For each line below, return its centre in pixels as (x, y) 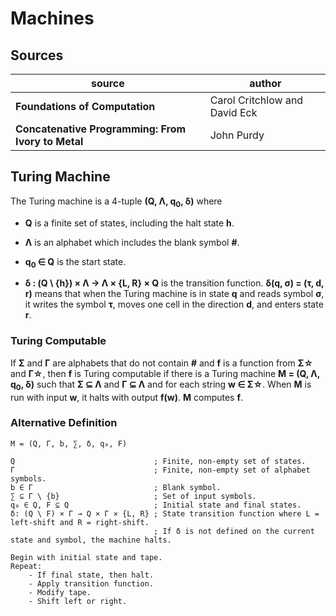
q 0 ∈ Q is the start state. (75, 262)
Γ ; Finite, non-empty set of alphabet (160, 470)
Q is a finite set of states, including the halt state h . (129, 223)
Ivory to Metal (49, 141)
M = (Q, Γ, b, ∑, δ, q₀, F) (69, 443)
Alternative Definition (64, 423)
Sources (37, 55)
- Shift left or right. (78, 601)
